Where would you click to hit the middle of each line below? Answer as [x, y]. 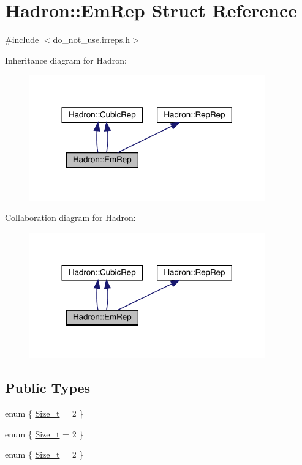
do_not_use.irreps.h [92, 39]
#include [22, 39]
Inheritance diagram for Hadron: [66, 60]
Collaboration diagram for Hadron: [70, 218]
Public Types [48, 388]
